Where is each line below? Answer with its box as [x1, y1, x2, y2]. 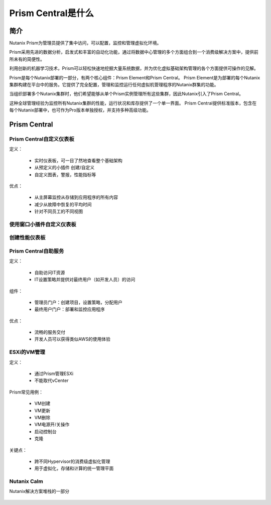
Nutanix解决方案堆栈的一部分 [9, 488, 70, 494]
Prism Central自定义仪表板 [9, 136, 75, 143]
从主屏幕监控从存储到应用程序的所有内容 [34, 194, 118, 200]
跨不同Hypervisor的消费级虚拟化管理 [34, 458, 110, 464]
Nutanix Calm [9, 478, 44, 485]
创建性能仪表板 [9, 234, 46, 241]
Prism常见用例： [9, 389, 44, 395]
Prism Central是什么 [9, 8, 94, 19]
